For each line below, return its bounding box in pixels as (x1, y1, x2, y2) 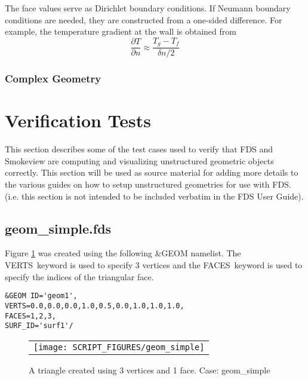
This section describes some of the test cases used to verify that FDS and (5, 143, 273, 155)
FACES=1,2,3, (5, 311, 56, 320)
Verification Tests (5, 108, 152, 133)
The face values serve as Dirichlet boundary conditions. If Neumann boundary (5, 2, 291, 14)
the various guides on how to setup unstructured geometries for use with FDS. (5, 178, 291, 191)
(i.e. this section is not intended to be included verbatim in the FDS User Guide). (5, 189, 304, 202)
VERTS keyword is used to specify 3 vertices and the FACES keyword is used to (5, 259, 303, 271)
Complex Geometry (5, 71, 101, 86)
